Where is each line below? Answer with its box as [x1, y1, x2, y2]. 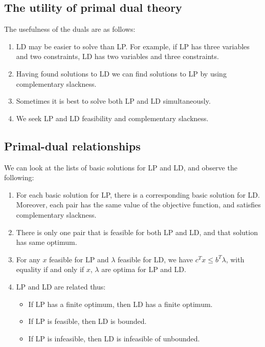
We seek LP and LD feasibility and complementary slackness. [16, 112, 209, 123]
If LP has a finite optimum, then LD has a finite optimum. [28, 298, 213, 309]
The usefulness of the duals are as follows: [4, 24, 136, 34]
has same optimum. [16, 237, 77, 247]
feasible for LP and [49, 254, 109, 264]
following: [4, 172, 34, 183]
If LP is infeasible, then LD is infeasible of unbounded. [28, 333, 200, 343]
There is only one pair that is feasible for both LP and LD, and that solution [16, 226, 258, 237]
